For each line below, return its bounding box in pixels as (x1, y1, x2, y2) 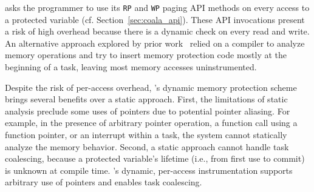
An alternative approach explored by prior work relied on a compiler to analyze (5, 36, 305, 49)
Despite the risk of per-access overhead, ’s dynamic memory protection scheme (5, 81, 297, 93)
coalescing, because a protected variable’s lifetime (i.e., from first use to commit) (5, 152, 305, 165)
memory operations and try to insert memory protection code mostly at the (5, 48, 287, 61)
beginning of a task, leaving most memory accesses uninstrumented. (5, 61, 257, 73)
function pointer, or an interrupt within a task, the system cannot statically (5, 128, 287, 141)
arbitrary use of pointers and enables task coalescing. (5, 176, 202, 188)
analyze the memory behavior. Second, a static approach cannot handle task (5, 140, 289, 153)
